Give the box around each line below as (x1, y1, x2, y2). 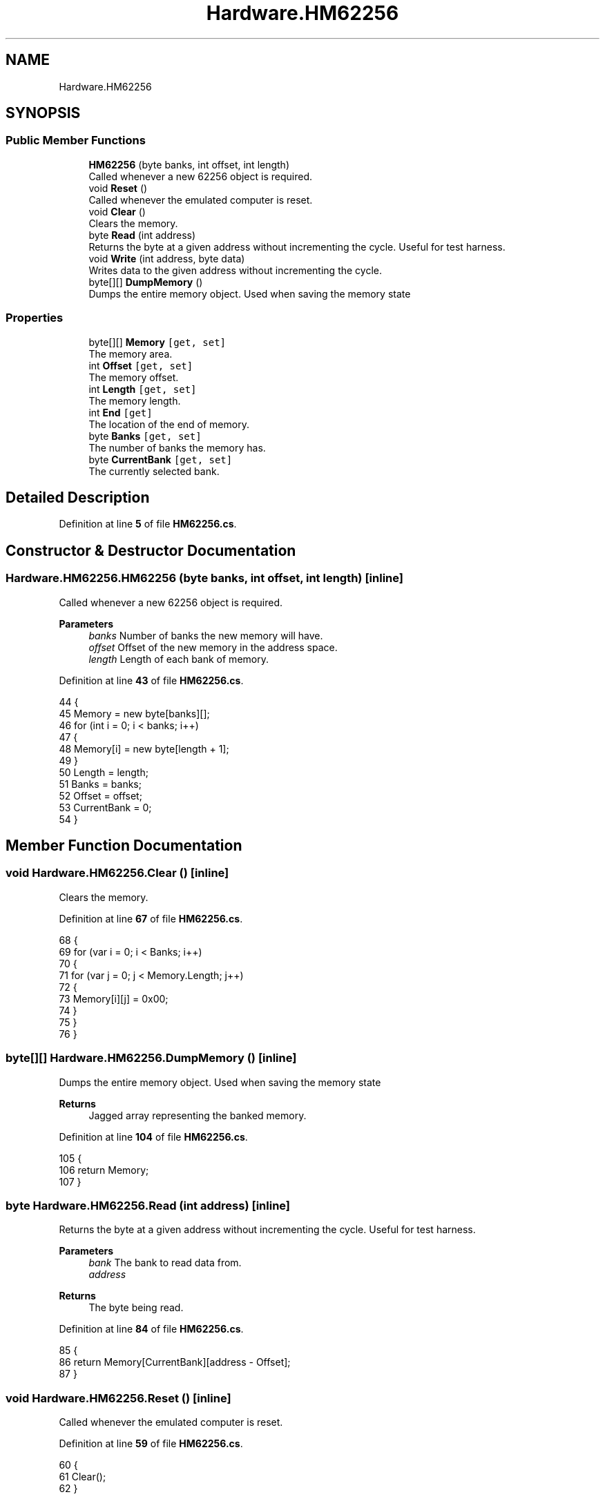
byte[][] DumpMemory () (88, 275, 203, 288)
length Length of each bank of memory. (88, 652, 269, 665)
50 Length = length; (59, 766, 148, 778)
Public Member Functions (6, 133, 146, 148)
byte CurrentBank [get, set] (88, 453, 233, 465)
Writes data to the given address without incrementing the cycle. (88, 264, 382, 276)
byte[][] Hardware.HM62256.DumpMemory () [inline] (6, 1051, 297, 1065)
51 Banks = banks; (59, 777, 142, 790)
